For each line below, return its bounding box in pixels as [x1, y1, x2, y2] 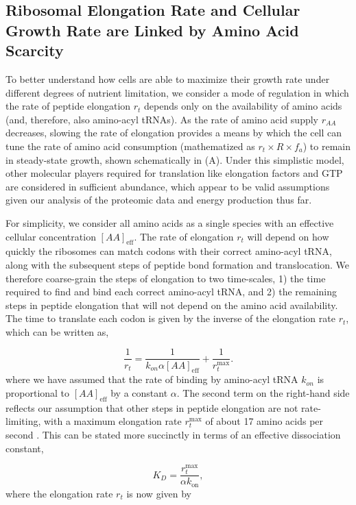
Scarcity [5, 40, 64, 61]
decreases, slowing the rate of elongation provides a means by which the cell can [5, 125, 342, 140]
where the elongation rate [5, 486, 113, 500]
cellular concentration [5, 229, 96, 243]
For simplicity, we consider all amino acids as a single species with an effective [5, 215, 334, 230]
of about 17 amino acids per [205, 414, 324, 428]
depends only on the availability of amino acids [144, 99, 342, 113]
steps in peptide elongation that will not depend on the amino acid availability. [5, 297, 338, 312]
